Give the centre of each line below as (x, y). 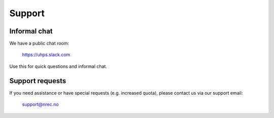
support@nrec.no (40, 104)
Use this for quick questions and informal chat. (58, 66)
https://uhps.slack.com (46, 55)
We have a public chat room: (39, 44)
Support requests (38, 81)
